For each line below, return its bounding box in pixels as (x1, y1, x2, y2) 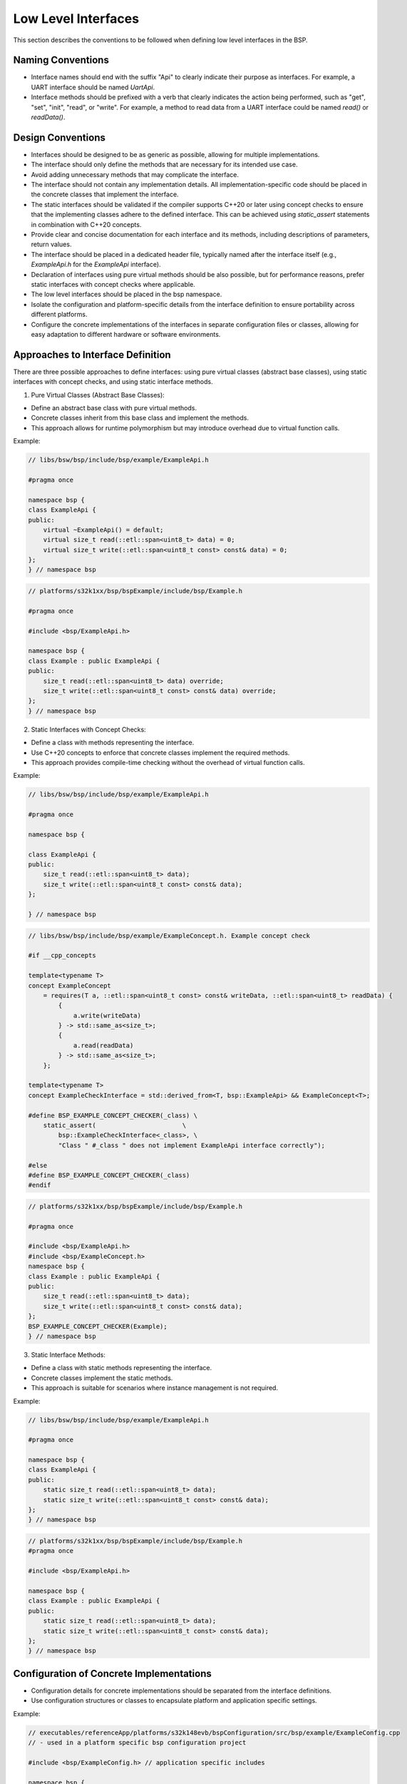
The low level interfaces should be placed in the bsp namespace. (31, 290, 222, 299)
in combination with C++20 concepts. (31, 220, 142, 228)
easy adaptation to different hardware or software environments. (31, 330, 221, 338)
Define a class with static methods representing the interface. (31, 1364, 212, 1372)
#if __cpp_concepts (28, 951, 96, 960)
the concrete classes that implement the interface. (31, 190, 179, 199)
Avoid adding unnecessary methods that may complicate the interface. (31, 170, 239, 178)
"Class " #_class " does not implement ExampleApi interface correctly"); (58, 1141, 326, 1149)
